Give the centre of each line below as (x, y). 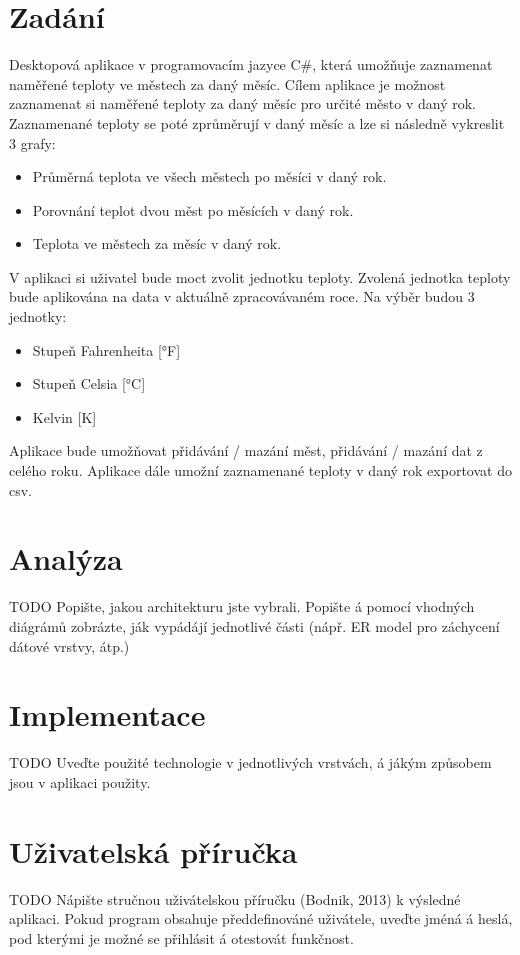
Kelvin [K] (64, 416)
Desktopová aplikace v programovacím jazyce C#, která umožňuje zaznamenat (251, 64)
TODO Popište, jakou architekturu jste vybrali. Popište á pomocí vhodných (242, 606)
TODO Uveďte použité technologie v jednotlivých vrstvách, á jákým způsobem (250, 762)
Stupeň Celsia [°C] (89, 383)
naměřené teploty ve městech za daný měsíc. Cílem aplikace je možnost (227, 83)
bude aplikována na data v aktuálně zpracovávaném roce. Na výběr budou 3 (242, 296)
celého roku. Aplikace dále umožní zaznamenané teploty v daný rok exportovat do (260, 470)
